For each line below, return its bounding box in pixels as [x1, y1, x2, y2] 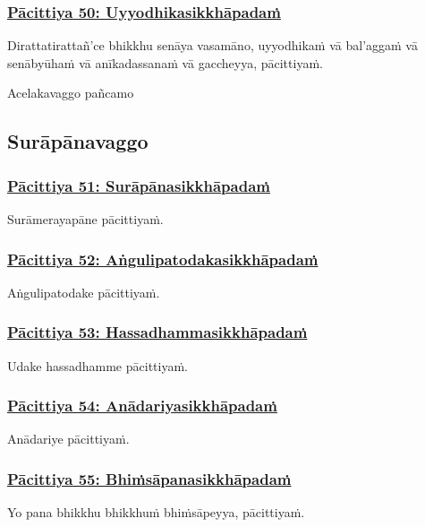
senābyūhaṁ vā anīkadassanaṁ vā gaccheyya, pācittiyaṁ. [7, 53, 323, 72]
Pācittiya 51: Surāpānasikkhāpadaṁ [7, 174, 270, 196]
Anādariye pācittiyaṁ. [7, 429, 130, 448]
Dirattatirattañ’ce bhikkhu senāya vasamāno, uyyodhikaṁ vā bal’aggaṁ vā [7, 36, 418, 55]
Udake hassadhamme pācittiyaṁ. [7, 356, 188, 375]
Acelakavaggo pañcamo [7, 83, 134, 102]
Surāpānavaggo [7, 127, 149, 155]
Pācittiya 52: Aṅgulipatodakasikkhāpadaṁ [7, 247, 319, 270]
